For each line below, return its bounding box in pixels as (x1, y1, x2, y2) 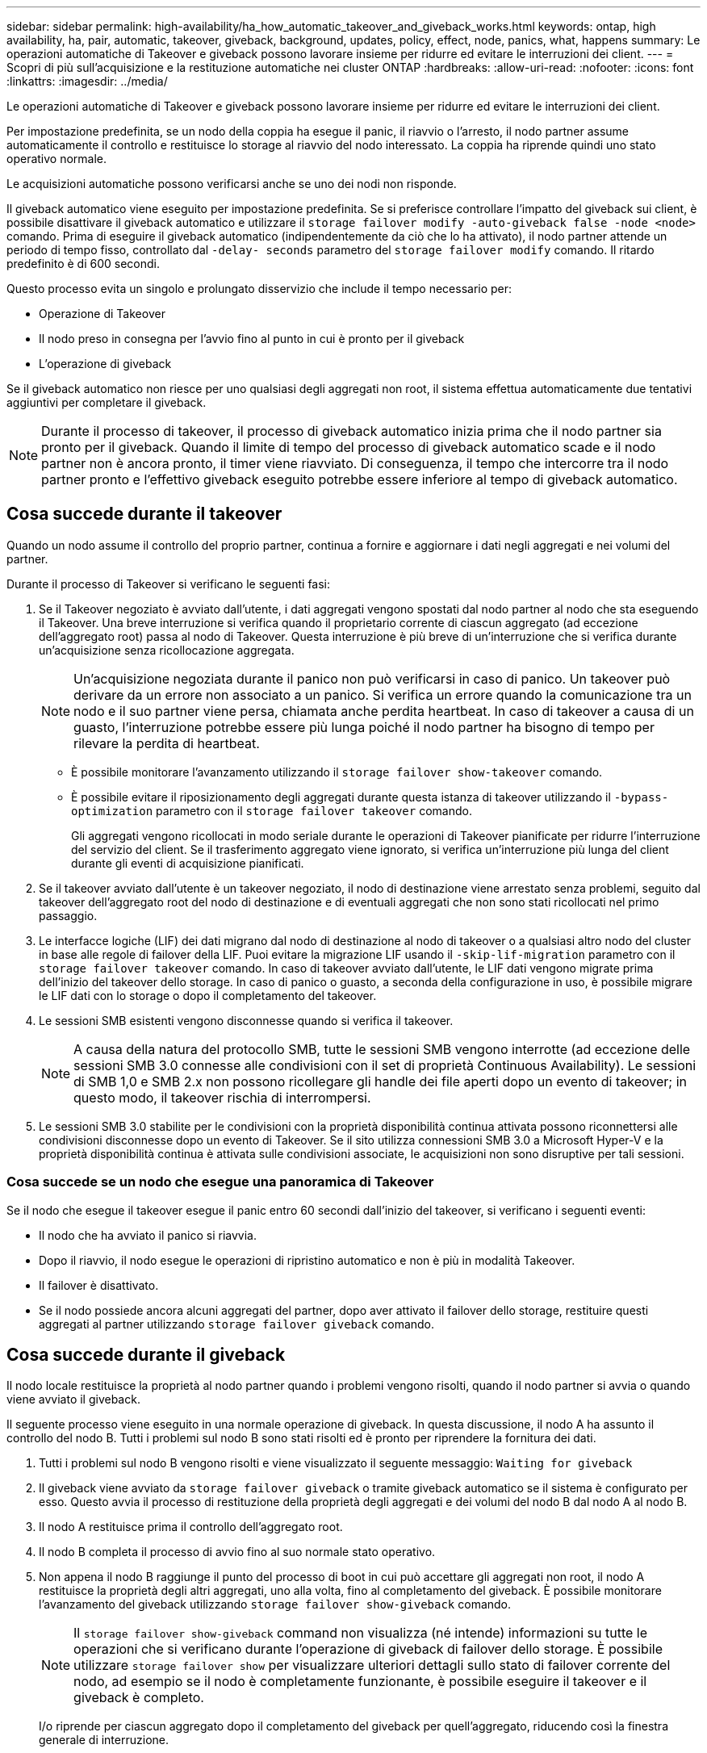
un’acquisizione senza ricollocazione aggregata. (39, 642, 295, 657)
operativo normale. (6, 152, 107, 165)
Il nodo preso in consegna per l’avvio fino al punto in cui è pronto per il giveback (39, 332, 465, 345)
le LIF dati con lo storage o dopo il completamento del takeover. (39, 988, 377, 1002)
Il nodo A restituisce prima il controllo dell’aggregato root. (39, 1520, 343, 1534)
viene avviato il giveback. (6, 1392, 140, 1407)
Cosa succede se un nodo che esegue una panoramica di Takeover (6, 1174, 434, 1190)
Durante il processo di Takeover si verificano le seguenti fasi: (6, 576, 331, 591)
